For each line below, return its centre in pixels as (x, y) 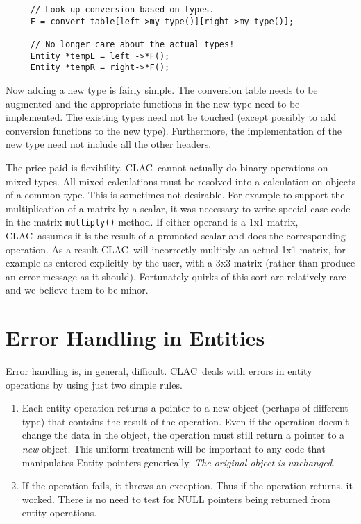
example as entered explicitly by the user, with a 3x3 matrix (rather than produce (180, 263)
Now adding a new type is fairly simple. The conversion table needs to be (162, 89)
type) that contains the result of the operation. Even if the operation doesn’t (185, 421)
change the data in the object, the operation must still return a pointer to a (183, 435)
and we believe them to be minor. (77, 290)
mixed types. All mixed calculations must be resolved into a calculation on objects (181, 181)
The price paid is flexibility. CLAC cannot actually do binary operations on (167, 167)
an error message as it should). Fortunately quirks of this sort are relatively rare (176, 276)
